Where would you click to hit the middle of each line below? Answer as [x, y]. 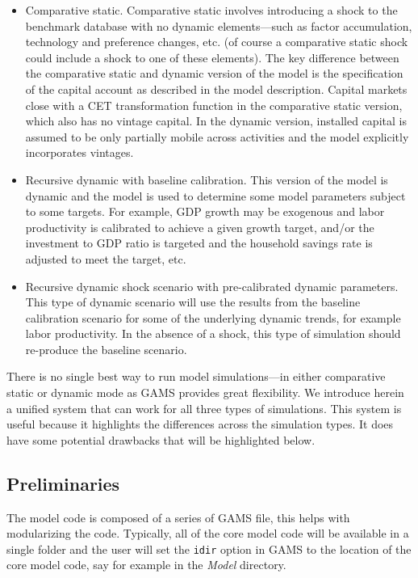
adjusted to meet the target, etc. [106, 258]
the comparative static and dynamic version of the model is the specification [214, 73]
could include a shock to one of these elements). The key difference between [212, 57]
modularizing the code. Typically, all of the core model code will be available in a [208, 533]
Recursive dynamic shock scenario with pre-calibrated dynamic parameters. [212, 286]
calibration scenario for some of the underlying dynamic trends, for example [213, 317]
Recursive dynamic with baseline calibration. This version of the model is [207, 179]
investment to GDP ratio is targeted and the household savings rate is [199, 243]
